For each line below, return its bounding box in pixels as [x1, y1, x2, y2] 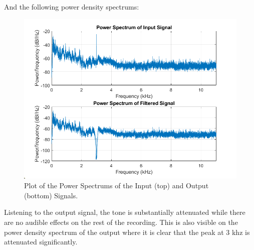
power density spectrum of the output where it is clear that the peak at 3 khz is [4, 226, 250, 237]
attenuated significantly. [4, 236, 78, 247]
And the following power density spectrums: [4, 2, 139, 12]
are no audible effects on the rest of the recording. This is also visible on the [4, 216, 238, 227]
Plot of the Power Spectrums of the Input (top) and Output [24, 180, 209, 191]
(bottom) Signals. [24, 190, 78, 200]
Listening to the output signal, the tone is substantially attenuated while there [4, 207, 245, 217]
